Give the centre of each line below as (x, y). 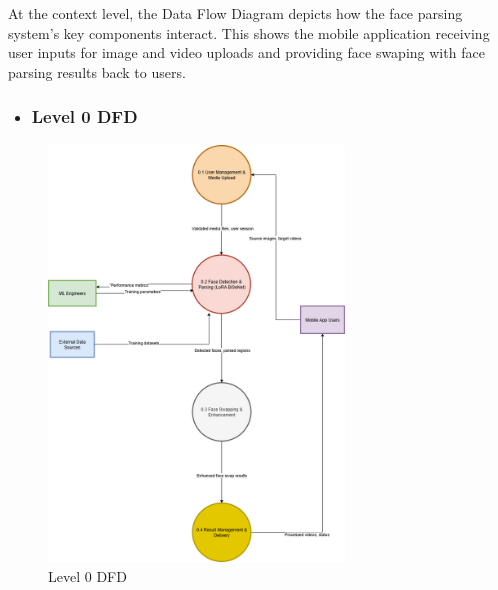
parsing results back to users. (97, 71)
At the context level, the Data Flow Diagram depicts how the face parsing (235, 13)
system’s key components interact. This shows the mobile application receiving (249, 32)
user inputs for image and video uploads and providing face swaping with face (246, 52)
